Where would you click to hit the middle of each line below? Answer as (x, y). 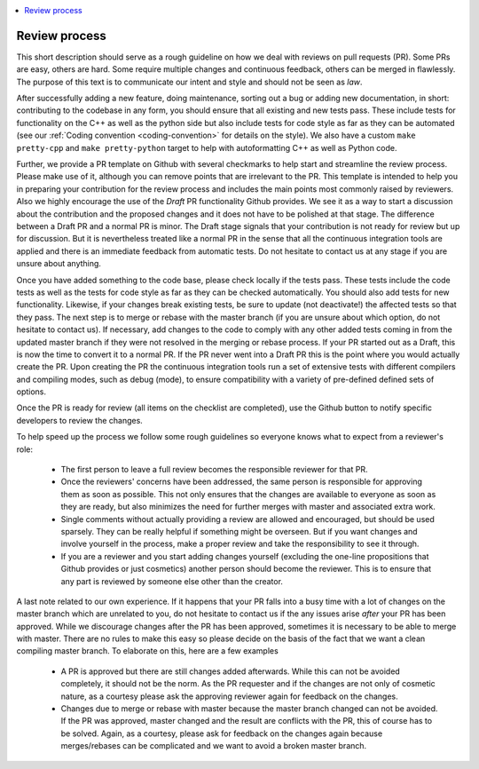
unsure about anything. (59, 264)
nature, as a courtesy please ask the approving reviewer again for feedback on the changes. (229, 696)
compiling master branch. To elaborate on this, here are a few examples (147, 651)
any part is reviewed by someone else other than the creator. (172, 581)
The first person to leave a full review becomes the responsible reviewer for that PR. (214, 470)
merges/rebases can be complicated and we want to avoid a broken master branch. (214, 746)
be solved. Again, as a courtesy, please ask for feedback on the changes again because (222, 733)
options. (31, 392)
